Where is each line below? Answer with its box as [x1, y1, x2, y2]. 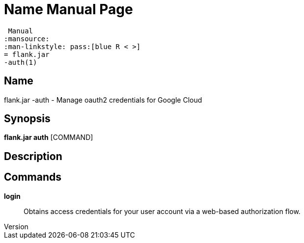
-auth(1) [4, 58, 37, 66]
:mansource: [4, 34, 50, 43]
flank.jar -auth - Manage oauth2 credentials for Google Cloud [4, 95, 202, 104]
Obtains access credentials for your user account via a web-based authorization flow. [24, 207, 301, 216]
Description [4, 150, 62, 162]
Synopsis [4, 112, 51, 125]
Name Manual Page [4, 1, 133, 18]
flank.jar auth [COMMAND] [4, 133, 93, 142]
